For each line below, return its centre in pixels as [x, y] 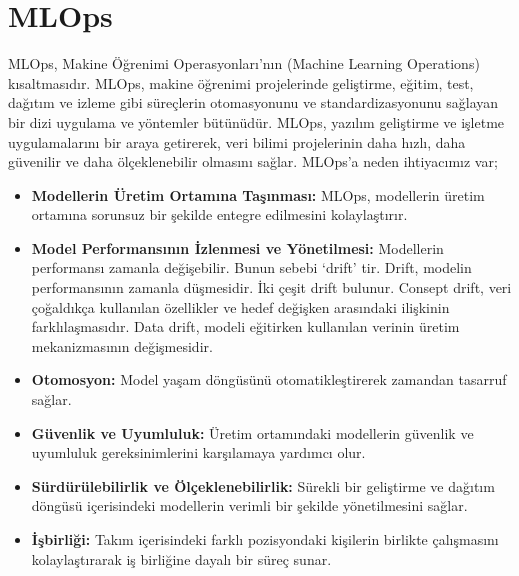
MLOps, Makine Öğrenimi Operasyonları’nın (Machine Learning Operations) [244, 63]
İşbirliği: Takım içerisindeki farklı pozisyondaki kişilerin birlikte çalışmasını [265, 539]
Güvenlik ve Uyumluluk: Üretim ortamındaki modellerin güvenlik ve [252, 432]
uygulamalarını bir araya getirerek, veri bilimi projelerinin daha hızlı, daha [237, 141]
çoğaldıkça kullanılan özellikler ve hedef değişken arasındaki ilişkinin [240, 306]
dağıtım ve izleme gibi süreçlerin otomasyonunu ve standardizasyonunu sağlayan [253, 102]
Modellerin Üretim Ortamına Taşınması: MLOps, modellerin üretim [258, 194]
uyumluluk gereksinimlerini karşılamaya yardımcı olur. [198, 452]
